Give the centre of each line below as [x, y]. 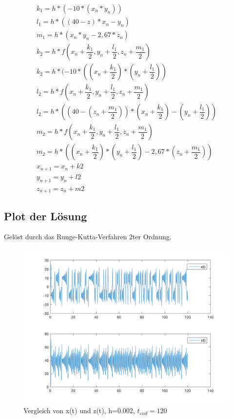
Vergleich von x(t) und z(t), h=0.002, [79, 410]
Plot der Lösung [46, 216]
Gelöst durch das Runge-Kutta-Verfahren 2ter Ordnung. [88, 237]
